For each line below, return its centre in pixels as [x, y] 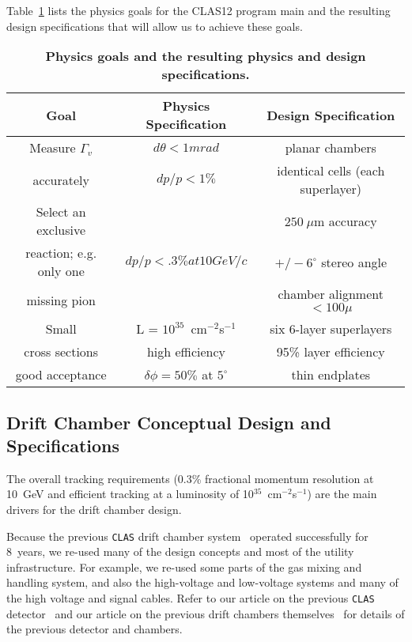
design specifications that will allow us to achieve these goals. [155, 26]
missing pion [61, 300]
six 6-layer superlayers [331, 329]
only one [61, 271]
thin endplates [331, 375]
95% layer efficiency [331, 352]
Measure [53, 148]
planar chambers [331, 148]
